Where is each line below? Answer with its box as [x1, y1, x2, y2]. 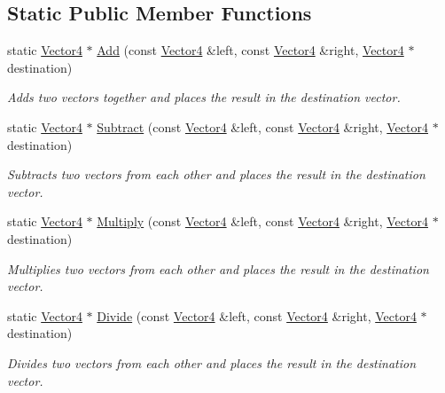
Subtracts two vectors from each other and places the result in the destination [7, 165, 425, 184]
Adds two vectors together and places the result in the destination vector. [7, 88, 401, 106]
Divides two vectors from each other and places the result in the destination [7, 353, 417, 372]
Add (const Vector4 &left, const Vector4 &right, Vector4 [97, 41, 404, 59]
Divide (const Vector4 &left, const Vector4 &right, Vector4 [97, 306, 417, 325]
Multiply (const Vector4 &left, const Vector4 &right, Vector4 [97, 212, 428, 231]
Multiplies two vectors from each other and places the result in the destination [7, 259, 429, 278]
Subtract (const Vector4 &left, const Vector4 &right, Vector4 [97, 117, 428, 136]
